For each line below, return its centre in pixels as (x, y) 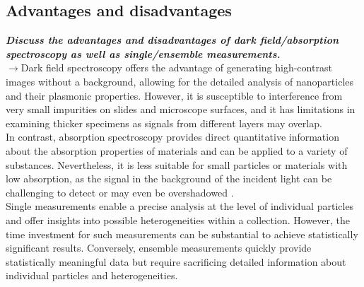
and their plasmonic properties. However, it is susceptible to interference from (174, 95)
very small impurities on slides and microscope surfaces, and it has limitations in (181, 109)
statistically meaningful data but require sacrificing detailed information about (176, 261)
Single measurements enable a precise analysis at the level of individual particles (180, 206)
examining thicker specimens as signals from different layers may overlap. (164, 123)
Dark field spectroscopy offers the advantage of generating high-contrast (176, 68)
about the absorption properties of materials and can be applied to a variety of (177, 150)
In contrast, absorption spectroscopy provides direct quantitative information (172, 137)
